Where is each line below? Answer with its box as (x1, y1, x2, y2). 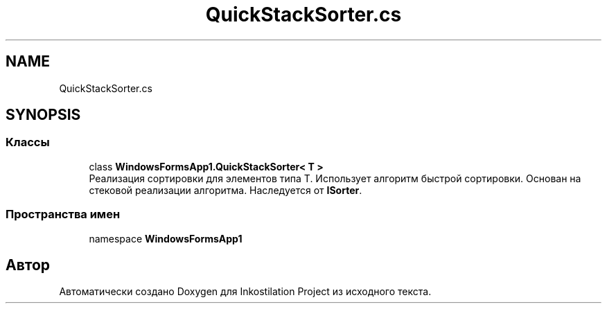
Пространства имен (6, 207, 121, 222)
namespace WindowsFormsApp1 (89, 232, 243, 245)
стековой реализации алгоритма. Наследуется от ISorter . (89, 184, 362, 196)
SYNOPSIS (6, 106, 81, 124)
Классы (6, 135, 50, 150)
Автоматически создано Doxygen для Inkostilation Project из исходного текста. (59, 285, 432, 298)
